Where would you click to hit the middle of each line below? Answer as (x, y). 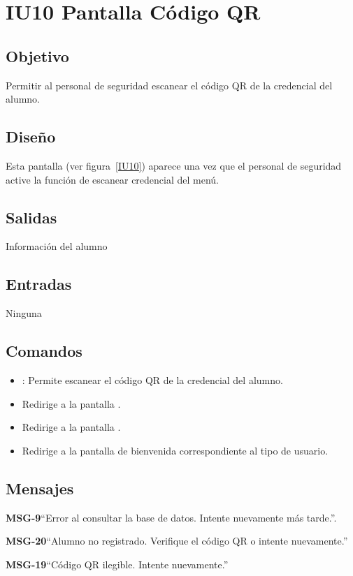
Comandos (44, 351)
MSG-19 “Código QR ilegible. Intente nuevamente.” (117, 564)
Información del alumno (57, 246)
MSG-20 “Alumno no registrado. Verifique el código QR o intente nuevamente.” (177, 541)
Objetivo (37, 56)
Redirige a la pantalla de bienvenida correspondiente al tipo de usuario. (175, 450)
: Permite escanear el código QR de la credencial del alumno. (152, 379)
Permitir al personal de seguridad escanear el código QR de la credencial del (169, 85)
